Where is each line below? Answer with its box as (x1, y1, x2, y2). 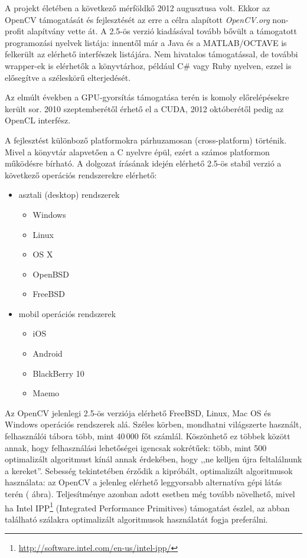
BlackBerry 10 (32, 367, 84, 379)
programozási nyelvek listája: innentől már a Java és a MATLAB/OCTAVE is (5, 36, 287, 48)
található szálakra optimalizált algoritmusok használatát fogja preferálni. (5, 513, 268, 525)
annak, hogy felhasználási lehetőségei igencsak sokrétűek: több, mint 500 (5, 441, 267, 453)
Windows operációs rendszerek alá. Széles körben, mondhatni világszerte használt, (5, 418, 302, 430)
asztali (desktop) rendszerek (18, 188, 120, 201)
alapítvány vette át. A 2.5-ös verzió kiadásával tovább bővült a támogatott (27, 25, 297, 37)
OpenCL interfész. (5, 114, 71, 126)
